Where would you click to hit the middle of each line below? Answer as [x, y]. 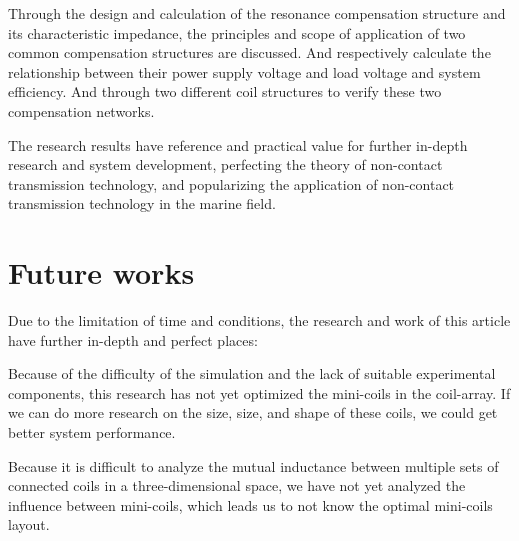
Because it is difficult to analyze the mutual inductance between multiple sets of [253, 465]
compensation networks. [81, 110]
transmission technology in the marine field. [142, 203]
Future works [101, 272]
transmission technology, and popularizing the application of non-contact [231, 183]
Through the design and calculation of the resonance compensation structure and [257, 13]
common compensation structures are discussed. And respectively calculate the [249, 52]
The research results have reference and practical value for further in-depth [238, 144]
